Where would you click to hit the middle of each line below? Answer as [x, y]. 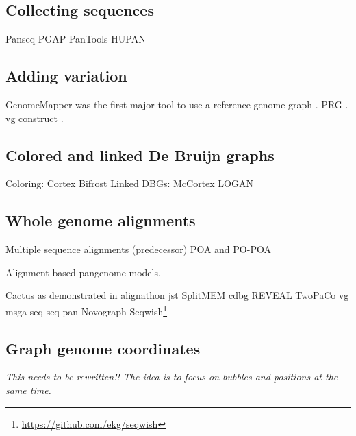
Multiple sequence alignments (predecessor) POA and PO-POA [138, 249]
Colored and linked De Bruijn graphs [140, 155]
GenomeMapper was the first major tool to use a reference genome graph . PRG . [177, 104]
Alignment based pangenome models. [83, 272]
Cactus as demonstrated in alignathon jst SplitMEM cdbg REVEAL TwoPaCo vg [177, 295]
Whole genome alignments [101, 220]
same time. [28, 390]
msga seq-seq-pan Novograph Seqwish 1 [87, 310]
